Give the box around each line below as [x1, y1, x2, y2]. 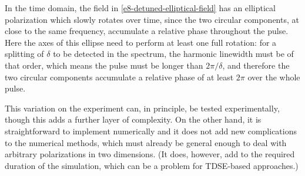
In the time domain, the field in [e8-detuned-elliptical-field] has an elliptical [5, 2, 276, 13]
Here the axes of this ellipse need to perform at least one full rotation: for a [5, 36, 277, 48]
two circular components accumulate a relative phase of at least [5, 70, 234, 83]
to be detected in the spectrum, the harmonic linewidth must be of [53, 48, 294, 60]
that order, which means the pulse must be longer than [5, 59, 203, 71]
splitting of [5, 48, 44, 60]
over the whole [247, 70, 300, 83]
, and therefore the [222, 59, 290, 71]
